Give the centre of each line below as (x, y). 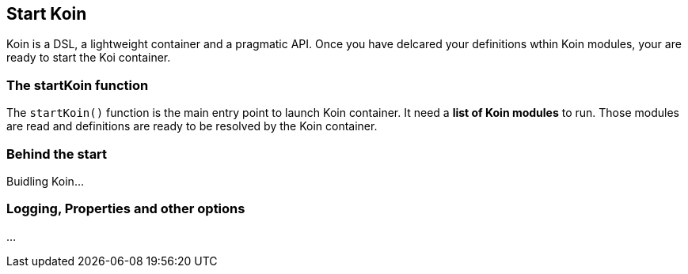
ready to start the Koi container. (89, 58)
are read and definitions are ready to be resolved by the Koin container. (192, 126)
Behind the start (57, 154)
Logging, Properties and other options (126, 209)
